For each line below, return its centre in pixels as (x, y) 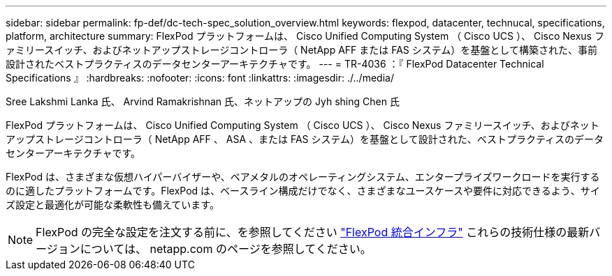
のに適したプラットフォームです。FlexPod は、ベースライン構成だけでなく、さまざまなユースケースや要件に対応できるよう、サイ (303, 191)
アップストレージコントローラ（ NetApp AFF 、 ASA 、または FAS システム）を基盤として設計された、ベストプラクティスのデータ (305, 139)
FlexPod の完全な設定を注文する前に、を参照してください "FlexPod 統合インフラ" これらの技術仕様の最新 (313, 232)
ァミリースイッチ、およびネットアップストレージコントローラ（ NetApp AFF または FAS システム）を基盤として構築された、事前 (301, 50)
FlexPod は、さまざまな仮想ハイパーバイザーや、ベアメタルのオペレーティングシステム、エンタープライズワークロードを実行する (303, 177)
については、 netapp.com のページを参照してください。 (226, 249)
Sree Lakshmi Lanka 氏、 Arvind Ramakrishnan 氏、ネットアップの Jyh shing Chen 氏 (203, 101)
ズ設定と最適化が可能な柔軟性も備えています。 (112, 205)
